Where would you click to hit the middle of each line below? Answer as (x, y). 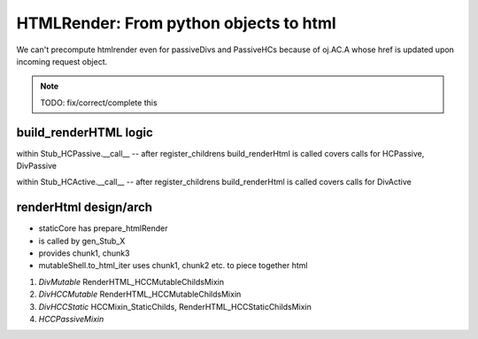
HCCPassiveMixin (71, 320)
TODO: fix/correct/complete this (99, 103)
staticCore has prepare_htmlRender (103, 228)
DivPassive (37, 166)
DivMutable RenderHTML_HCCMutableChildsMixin (131, 281)
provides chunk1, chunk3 (84, 253)
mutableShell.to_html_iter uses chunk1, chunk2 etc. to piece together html (173, 266)
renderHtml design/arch (85, 208)
